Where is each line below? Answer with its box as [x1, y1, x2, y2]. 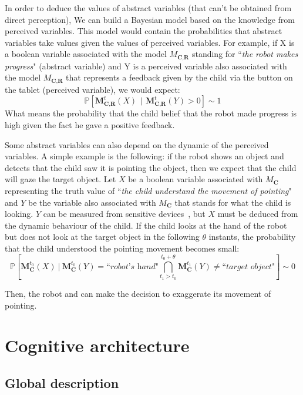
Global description [5, 373, 119, 391]
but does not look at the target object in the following [5, 230, 200, 243]
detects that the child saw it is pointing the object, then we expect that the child [5, 161, 297, 173]
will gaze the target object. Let [5, 173, 116, 185]
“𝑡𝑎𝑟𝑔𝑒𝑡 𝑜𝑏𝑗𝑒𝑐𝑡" [222, 262, 275, 271]
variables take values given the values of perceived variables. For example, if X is [5, 36, 295, 48]
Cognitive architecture [5, 333, 190, 357]
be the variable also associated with [28, 196, 156, 208]
